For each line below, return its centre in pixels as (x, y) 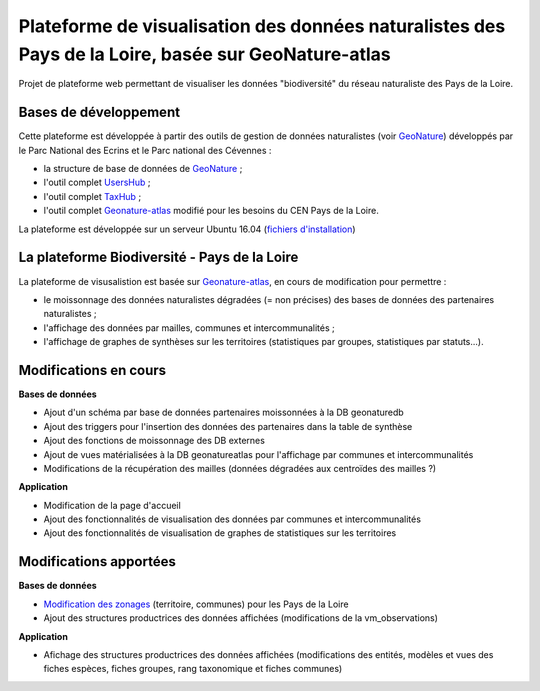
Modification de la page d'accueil (112, 505)
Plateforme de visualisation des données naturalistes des (262, 26)
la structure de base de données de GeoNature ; (143, 169)
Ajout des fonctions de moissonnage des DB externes (154, 441)
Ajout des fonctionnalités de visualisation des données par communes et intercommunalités (232, 519)
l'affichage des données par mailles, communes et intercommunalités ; (189, 327)
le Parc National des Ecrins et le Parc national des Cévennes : (145, 150)
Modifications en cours (92, 370)
